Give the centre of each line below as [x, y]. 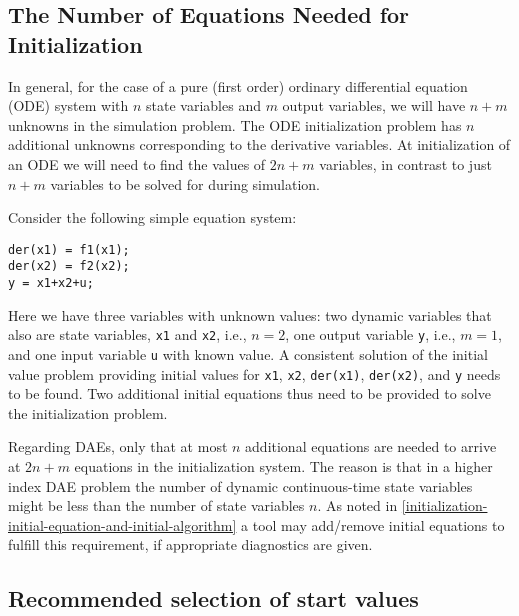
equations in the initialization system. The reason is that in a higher [283, 466]
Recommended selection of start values [213, 598]
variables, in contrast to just [405, 163]
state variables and [203, 105]
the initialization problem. [88, 412]
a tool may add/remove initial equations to [373, 524]
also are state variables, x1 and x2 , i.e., [127, 334]
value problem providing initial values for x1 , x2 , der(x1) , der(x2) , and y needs [254, 373]
